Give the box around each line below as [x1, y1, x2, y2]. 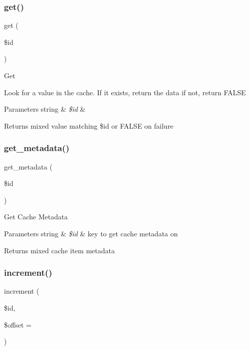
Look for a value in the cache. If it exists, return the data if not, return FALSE [4, 87, 246, 97]
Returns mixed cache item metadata [4, 245, 115, 255]
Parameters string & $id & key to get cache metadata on [4, 228, 178, 238]
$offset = [4, 319, 31, 330]
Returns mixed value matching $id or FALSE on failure [4, 120, 174, 131]
